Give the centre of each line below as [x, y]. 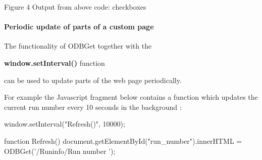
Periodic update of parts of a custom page [79, 27]
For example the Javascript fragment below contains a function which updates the [131, 97]
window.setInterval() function [55, 63]
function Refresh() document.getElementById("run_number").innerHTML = [123, 141]
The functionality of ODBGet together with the [78, 46]
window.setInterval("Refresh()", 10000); [65, 124]
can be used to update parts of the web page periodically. [93, 80]
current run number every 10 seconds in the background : [93, 107]
